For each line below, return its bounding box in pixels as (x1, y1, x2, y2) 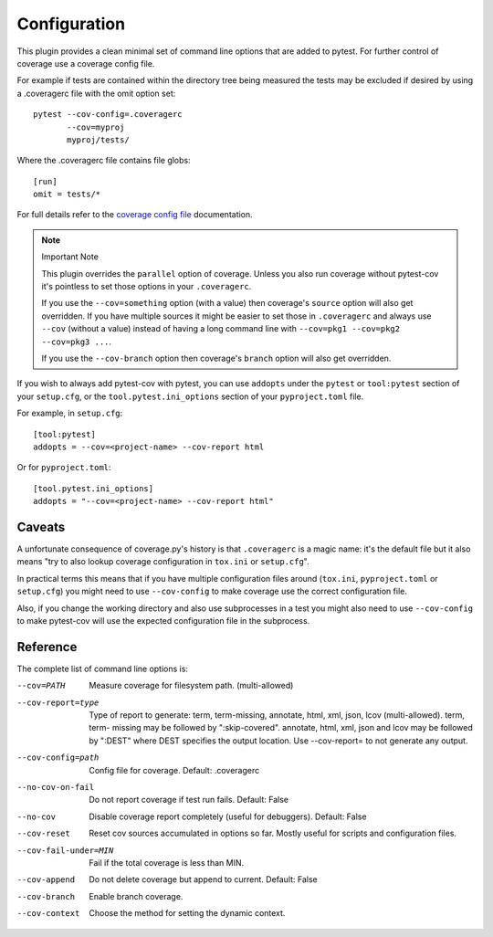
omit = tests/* (33, 189, 101, 200)
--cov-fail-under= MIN (16, 845, 114, 856)
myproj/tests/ (67, 134, 130, 145)
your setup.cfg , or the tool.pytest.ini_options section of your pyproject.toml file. (16, 391, 364, 402)
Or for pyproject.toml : (16, 462, 111, 473)
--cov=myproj (67, 121, 125, 132)
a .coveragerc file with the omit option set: (16, 88, 176, 99)
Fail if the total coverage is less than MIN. (89, 857, 245, 868)
